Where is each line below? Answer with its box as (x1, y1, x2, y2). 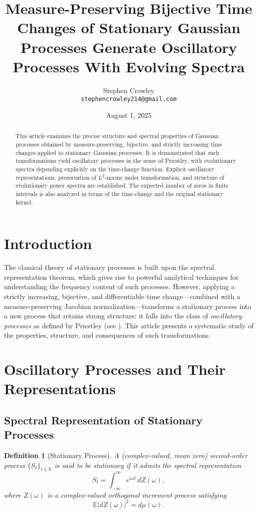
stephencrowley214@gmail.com (81, 96, 177, 103)
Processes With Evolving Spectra (12, 56, 245, 76)
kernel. (15, 198, 33, 206)
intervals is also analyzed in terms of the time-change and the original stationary (15, 189, 224, 198)
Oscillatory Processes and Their (4, 359, 226, 379)
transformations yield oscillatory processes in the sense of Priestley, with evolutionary (15, 156, 236, 165)
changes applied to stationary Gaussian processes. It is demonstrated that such (15, 148, 219, 156)
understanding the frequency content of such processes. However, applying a (4, 281, 235, 292)
